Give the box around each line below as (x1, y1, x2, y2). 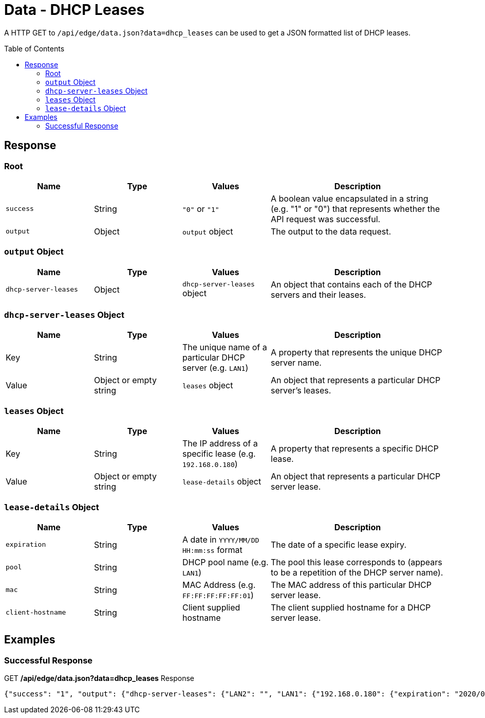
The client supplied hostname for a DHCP (271, 602, 431, 613)
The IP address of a (182, 438, 258, 449)
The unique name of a (182, 342, 267, 353)
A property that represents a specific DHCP (271, 443, 439, 454)
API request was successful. (271, 213, 381, 224)
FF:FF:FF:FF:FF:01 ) (182, 589, 254, 600)
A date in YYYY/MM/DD (182, 534, 259, 545)
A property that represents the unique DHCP (271, 347, 442, 358)
